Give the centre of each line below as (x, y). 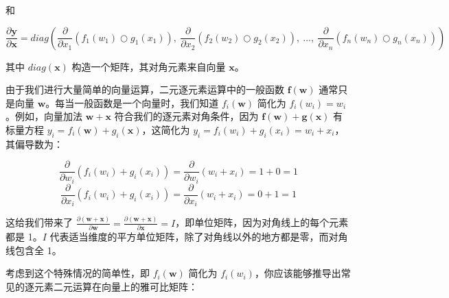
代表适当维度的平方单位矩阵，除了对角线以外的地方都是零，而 (189, 237)
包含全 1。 (38, 250)
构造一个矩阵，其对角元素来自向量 (149, 66)
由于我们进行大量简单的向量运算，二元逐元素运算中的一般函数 (145, 89)
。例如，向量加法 (44, 116)
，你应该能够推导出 (298, 273)
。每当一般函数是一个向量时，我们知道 (132, 102)
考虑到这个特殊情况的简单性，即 (78, 273)
